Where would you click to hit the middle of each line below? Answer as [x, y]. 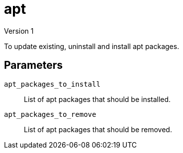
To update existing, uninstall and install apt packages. [92, 46]
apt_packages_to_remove [50, 114]
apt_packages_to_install [52, 84]
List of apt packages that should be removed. [98, 129]
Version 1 [19, 31]
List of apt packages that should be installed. [97, 99]
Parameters [33, 65]
